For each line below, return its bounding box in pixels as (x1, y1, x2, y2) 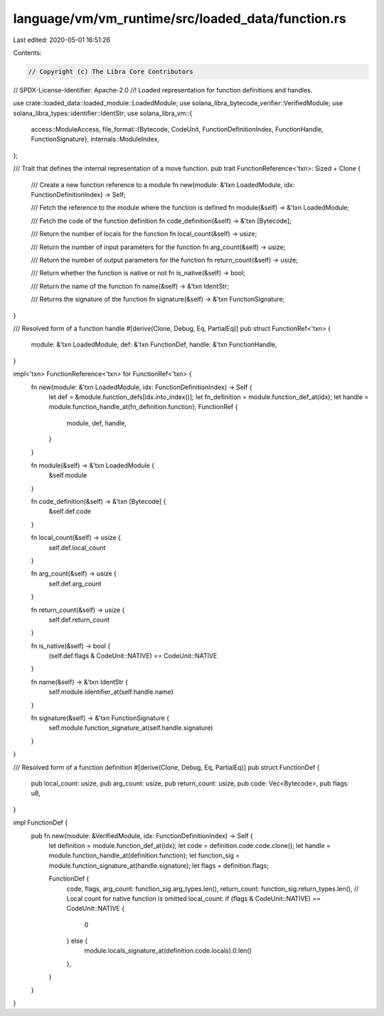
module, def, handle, (66, 418, 127, 427)
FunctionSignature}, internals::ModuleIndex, (31, 135, 160, 144)
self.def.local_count (48, 543, 106, 551)
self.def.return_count (48, 615, 110, 624)
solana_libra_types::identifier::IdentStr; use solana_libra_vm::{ (13, 109, 193, 117)
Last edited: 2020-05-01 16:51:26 (13, 36, 110, 44)
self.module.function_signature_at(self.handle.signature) (48, 724, 213, 732)
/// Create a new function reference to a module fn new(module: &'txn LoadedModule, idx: (31, 180, 295, 189)
